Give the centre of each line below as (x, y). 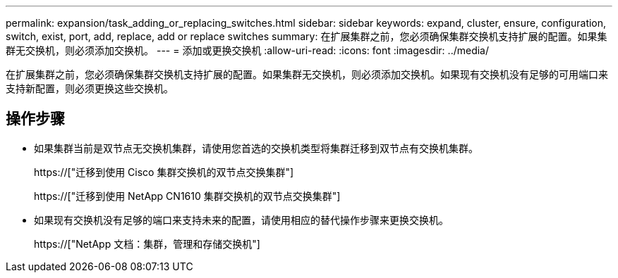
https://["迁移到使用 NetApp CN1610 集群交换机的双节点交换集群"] (187, 196)
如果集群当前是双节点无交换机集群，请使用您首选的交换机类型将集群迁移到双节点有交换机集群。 (256, 148)
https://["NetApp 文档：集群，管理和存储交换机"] (147, 244)
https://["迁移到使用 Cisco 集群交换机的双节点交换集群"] (164, 172)
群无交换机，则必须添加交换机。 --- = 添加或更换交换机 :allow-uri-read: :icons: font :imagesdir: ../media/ (248, 50)
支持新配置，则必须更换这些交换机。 (90, 88)
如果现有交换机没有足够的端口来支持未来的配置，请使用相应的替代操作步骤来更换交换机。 (241, 220)
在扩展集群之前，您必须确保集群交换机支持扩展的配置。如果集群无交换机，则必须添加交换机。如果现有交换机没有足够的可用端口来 (307, 74)
